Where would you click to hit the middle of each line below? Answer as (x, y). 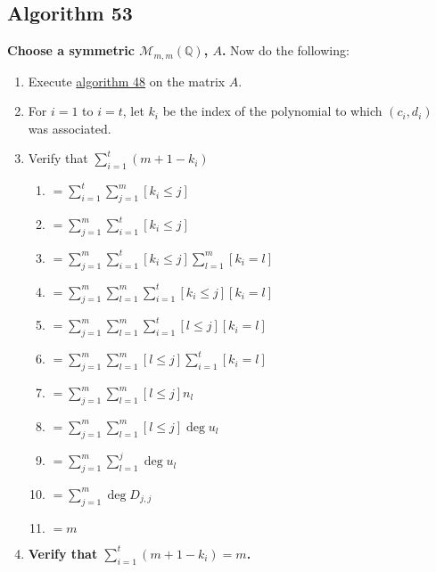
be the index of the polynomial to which (272, 111)
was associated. (70, 128)
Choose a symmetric (71, 50)
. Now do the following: (285, 50)
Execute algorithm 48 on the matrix (127, 81)
